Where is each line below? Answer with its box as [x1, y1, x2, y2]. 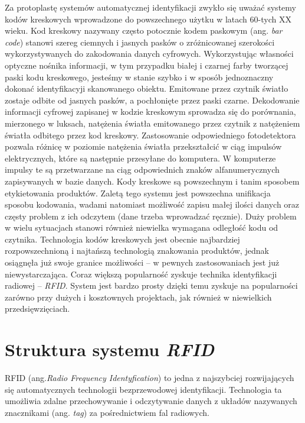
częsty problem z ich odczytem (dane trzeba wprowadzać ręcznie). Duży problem [5, 209, 297, 222]
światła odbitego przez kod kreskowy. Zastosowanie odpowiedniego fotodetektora [5, 128, 296, 141]
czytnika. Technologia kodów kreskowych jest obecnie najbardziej [5, 233, 240, 245]
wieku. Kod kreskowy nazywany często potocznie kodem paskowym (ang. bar [5, 24, 283, 37]
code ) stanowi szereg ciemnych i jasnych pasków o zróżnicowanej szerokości [5, 35, 275, 48]
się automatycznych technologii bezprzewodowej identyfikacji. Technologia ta [5, 383, 282, 395]
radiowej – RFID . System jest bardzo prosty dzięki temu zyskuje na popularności [5, 279, 298, 292]
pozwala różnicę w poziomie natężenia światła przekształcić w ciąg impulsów [5, 140, 282, 153]
